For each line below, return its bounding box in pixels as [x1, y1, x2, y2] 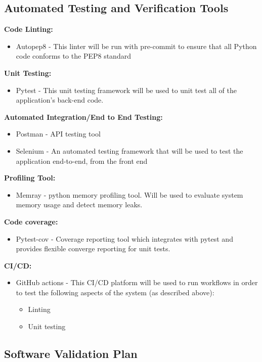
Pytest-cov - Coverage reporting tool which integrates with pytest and [16, 233, 233, 244]
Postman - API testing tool [16, 128, 101, 139]
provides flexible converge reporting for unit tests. [16, 243, 170, 254]
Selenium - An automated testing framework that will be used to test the [16, 145, 243, 156]
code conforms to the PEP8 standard [16, 51, 131, 61]
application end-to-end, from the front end [16, 155, 148, 166]
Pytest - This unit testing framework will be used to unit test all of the [16, 84, 237, 95]
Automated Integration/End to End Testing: [4, 111, 163, 122]
